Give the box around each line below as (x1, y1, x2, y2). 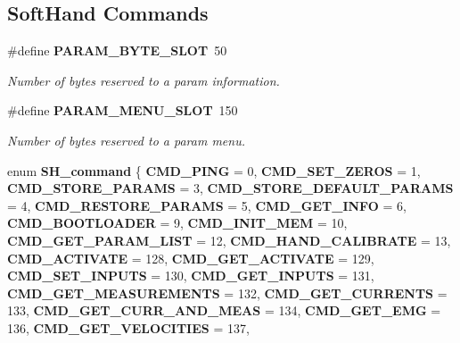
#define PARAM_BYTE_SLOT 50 (7, 41, 227, 60)
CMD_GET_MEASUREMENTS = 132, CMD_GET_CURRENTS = (7, 283, 448, 302)
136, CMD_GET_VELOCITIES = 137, (7, 318, 250, 337)
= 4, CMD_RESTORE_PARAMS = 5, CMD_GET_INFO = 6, (7, 196, 407, 214)
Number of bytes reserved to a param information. (7, 71, 280, 89)
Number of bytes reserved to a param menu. (7, 130, 245, 149)
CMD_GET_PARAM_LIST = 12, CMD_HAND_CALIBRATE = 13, (7, 230, 451, 249)
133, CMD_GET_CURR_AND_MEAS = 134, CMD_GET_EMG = (7, 301, 441, 320)
